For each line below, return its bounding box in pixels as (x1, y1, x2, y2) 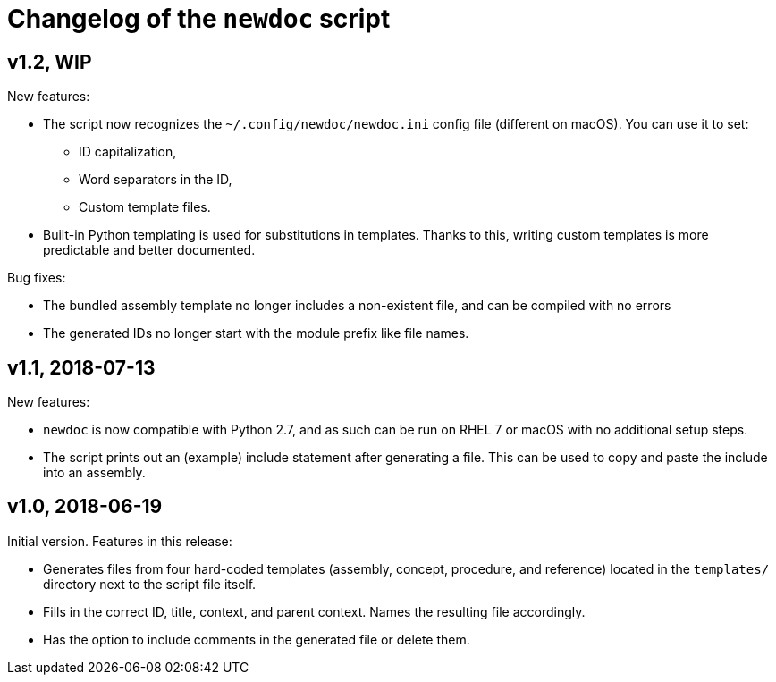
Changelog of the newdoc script (7, 4, 391, 34)
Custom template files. (79, 199, 211, 215)
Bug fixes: (7, 270, 66, 286)
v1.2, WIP (7, 50, 92, 73)
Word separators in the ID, (79, 172, 232, 188)
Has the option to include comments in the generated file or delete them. (43, 631, 470, 647)
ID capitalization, (79, 144, 177, 160)
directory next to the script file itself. (43, 576, 257, 592)
